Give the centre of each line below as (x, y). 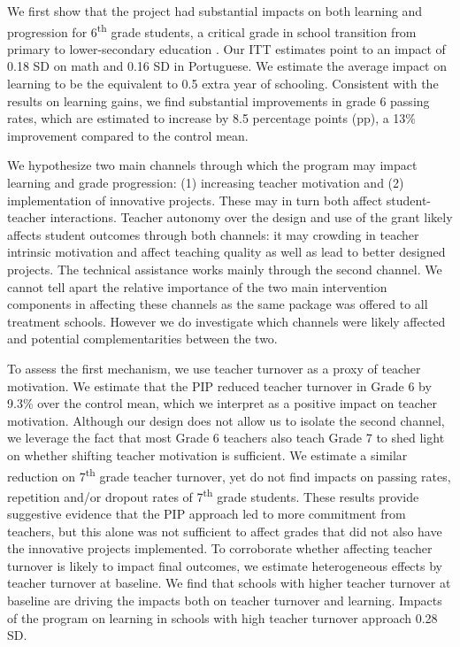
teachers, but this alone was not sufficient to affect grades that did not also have (225, 531)
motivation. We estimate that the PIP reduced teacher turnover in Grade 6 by (219, 385)
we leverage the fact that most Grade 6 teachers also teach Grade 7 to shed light (226, 438)
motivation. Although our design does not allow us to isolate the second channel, (226, 420)
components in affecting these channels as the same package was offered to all (218, 304)
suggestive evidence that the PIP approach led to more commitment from (207, 513)
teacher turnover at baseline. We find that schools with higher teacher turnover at (229, 583)
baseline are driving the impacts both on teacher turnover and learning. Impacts (225, 600)
